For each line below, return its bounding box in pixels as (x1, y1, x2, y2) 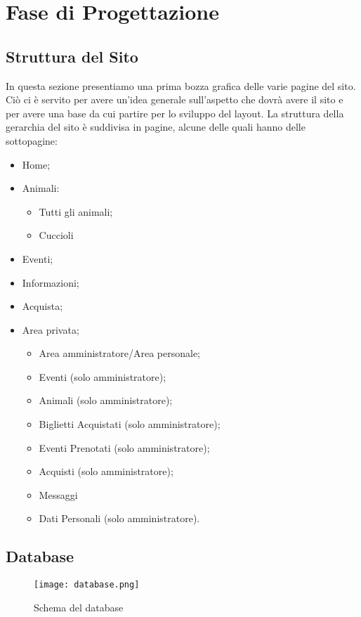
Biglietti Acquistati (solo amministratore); (39, 417, 221, 431)
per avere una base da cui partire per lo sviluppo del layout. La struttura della (6, 105, 344, 120)
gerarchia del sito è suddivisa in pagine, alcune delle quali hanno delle (6, 119, 306, 134)
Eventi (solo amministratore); (39, 369, 166, 384)
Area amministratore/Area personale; (39, 346, 200, 361)
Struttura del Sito (6, 45, 138, 67)
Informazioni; (22, 275, 79, 290)
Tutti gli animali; (39, 204, 113, 219)
